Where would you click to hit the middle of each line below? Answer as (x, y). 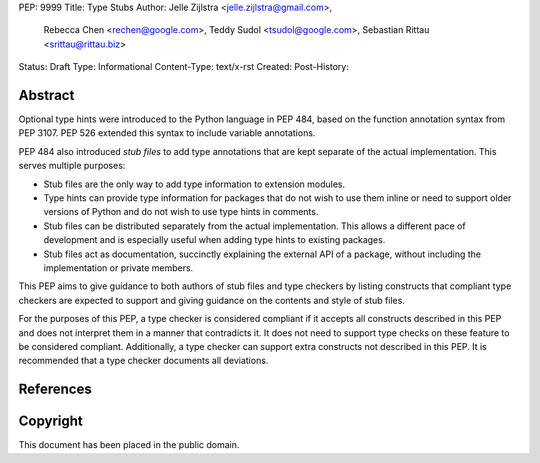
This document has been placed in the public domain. (129, 445)
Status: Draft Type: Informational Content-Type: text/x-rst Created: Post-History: (183, 67)
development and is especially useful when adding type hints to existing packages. (214, 240)
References (55, 389)
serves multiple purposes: (72, 166)
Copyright (51, 421)
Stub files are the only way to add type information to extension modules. (194, 184)
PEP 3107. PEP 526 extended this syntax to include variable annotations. (167, 133)
